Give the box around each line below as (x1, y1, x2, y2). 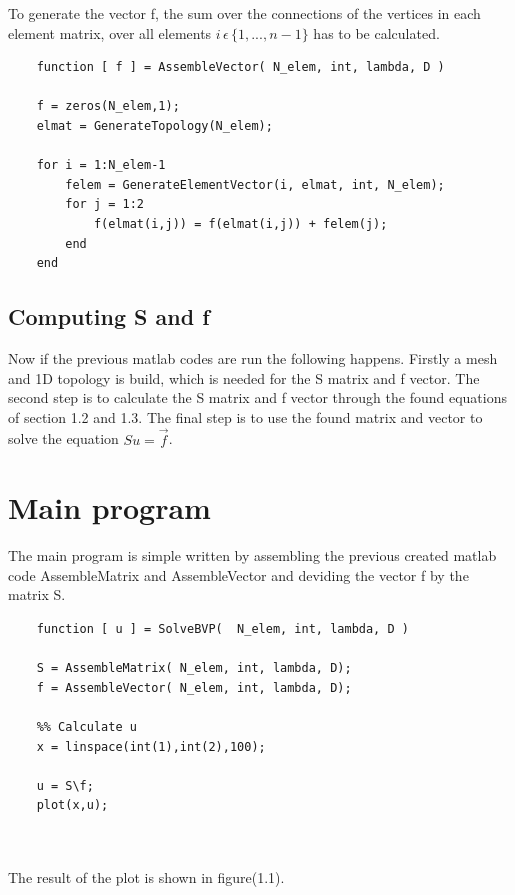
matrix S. (8, 584, 66, 605)
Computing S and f (8, 301, 210, 332)
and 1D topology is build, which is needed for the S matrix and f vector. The (8, 367, 480, 388)
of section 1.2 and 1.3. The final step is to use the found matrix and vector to (8, 406, 483, 427)
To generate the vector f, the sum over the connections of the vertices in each (8, 3, 481, 23)
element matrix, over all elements (8, 22, 212, 43)
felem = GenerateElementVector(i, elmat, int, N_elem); (65, 177, 445, 192)
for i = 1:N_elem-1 (36, 158, 166, 173)
